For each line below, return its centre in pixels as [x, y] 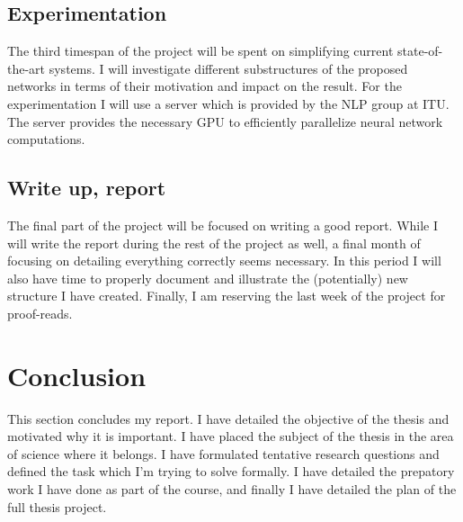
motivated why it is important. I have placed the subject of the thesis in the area [231, 436]
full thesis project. [57, 506]
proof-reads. [40, 313]
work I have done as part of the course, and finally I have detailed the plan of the [232, 489]
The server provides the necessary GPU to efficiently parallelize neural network [225, 121]
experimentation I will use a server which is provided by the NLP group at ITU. [228, 103]
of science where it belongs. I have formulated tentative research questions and [223, 453]
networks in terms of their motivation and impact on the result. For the [205, 86]
